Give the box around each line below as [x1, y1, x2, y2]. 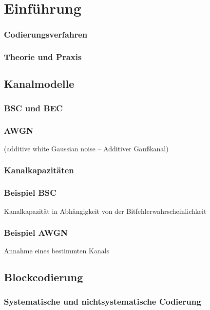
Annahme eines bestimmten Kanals [4, 246, 110, 256]
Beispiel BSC [4, 186, 57, 199]
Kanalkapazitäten [4, 164, 74, 176]
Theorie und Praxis [4, 51, 82, 63]
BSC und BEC [4, 102, 63, 114]
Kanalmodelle [4, 76, 75, 91]
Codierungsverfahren [4, 28, 88, 41]
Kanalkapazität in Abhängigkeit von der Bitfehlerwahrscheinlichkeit [4, 206, 207, 216]
